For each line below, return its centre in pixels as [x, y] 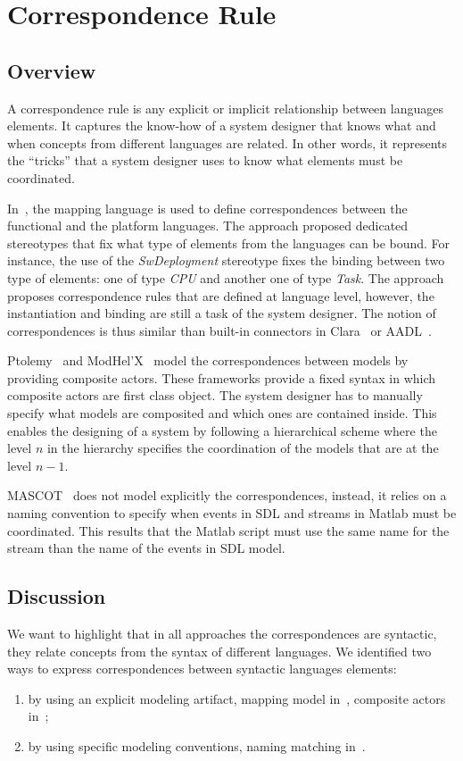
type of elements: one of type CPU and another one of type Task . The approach [226, 277]
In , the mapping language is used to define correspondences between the [207, 208]
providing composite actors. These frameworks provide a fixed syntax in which [222, 377]
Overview [52, 70]
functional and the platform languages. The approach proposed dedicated [208, 226]
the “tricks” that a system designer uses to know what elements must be [205, 160]
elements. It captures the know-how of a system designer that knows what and [222, 125]
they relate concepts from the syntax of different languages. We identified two [219, 651]
